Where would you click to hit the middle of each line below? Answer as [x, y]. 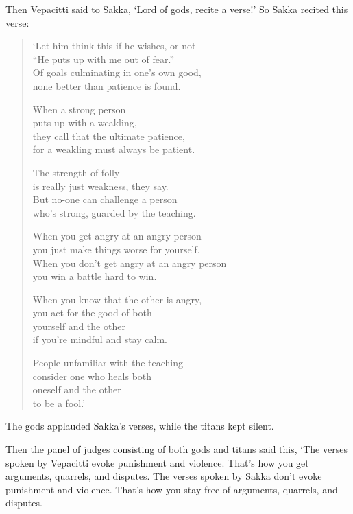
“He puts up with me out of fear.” [104, 59]
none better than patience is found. [107, 85]
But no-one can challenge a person [105, 199]
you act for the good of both [92, 313]
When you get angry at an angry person [117, 236]
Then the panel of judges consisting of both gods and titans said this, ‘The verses [176, 449]
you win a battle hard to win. [95, 276]
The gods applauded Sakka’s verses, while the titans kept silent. [140, 426]
